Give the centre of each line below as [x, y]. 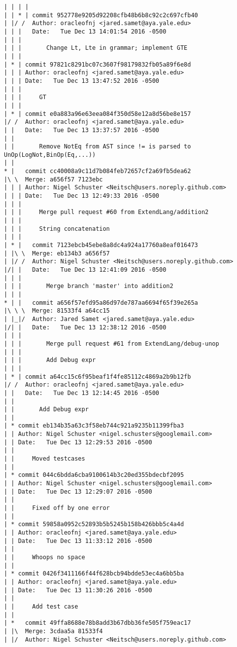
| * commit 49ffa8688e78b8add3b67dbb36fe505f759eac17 [98, 623]
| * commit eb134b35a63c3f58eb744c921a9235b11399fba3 [94, 426]
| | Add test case [41, 606]
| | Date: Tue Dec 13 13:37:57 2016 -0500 [82, 130]
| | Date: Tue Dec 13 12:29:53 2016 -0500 [78, 442]
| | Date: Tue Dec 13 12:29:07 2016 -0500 [78, 491]
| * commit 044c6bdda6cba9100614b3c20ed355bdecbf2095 [94, 475]
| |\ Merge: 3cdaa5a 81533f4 [53, 631]
